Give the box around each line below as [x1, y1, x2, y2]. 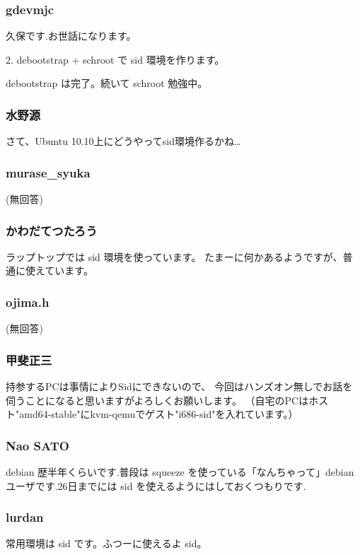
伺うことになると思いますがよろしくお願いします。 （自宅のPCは [6, 392, 309, 407]
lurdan [6, 508, 44, 526]
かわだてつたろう [6, 221, 98, 239]
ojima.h [6, 293, 50, 310]
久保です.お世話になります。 [6, 28, 137, 43]
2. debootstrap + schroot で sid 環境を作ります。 [6, 52, 225, 66]
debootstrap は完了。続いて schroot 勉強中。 [6, 76, 208, 90]
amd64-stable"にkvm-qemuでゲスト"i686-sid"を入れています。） [19, 407, 298, 421]
